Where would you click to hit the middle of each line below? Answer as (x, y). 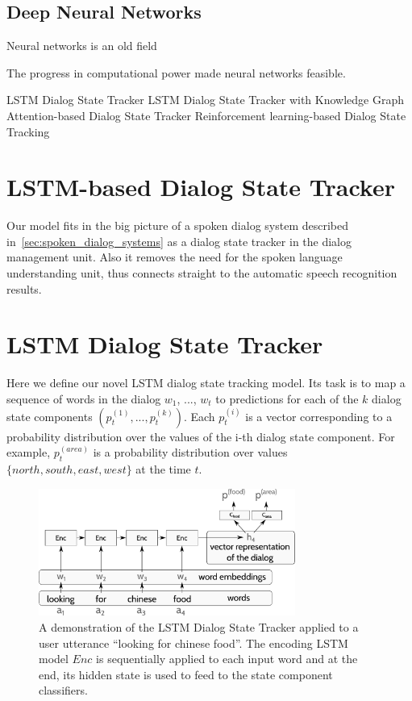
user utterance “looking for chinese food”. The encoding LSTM (194, 643)
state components (50, 416)
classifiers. (63, 690)
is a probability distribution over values (190, 452)
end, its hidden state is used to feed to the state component (186, 674)
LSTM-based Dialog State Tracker (201, 187)
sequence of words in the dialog (84, 398)
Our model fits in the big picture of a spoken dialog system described (178, 225)
